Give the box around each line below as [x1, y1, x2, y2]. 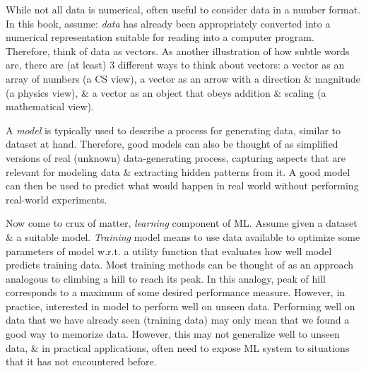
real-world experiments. [6, 192, 107, 206]
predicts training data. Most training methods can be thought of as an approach [6, 257, 354, 272]
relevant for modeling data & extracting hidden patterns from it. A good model [6, 164, 350, 179]
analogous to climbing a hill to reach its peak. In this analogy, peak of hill [6, 271, 326, 285]
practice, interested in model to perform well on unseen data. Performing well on [6, 298, 355, 313]
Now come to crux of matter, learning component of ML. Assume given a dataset [6, 216, 358, 230]
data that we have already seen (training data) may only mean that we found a [6, 312, 350, 327]
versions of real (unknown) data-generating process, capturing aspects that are [6, 150, 346, 165]
